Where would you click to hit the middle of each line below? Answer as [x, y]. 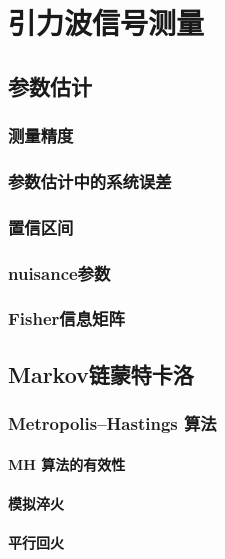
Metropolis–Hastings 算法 [112, 423]
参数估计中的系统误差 [90, 180]
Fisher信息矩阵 [66, 318]
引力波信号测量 [106, 22]
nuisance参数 [59, 272]
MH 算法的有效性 [67, 463]
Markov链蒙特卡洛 [101, 373]
